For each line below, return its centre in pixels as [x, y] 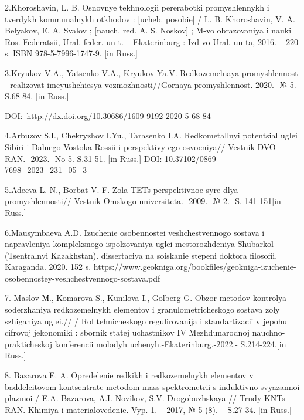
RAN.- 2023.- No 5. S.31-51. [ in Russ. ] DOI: [83, 158]
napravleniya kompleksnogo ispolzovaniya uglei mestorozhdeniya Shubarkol [139, 244]
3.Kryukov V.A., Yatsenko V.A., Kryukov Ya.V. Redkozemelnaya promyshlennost [151, 72]
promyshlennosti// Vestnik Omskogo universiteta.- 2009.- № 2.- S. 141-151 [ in [143, 201]
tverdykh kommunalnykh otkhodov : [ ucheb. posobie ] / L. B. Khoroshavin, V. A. [150, 18]
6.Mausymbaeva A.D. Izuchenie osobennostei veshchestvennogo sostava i [135, 232]
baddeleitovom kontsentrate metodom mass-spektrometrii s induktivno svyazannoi [152, 386]
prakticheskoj [29, 343]
